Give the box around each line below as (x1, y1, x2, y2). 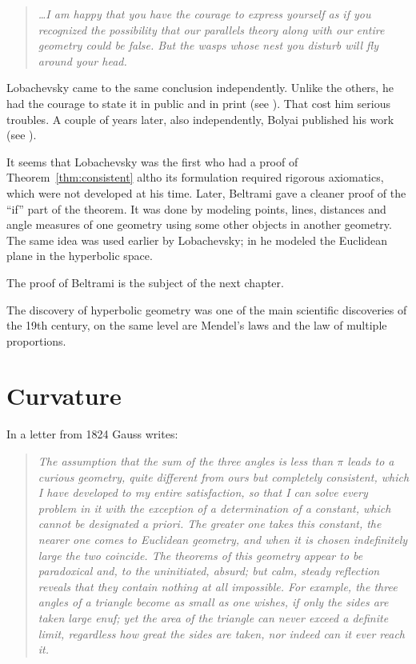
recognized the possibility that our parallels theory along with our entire (38, 21, 385, 38)
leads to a (347, 453, 394, 469)
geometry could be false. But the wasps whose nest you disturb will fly (38, 37, 379, 54)
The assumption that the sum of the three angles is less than (38, 453, 334, 469)
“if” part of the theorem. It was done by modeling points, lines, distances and (6, 200, 386, 217)
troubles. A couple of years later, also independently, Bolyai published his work (6, 110, 394, 127)
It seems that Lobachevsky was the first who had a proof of (6, 153, 298, 170)
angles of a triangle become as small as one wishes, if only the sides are (38, 594, 389, 610)
